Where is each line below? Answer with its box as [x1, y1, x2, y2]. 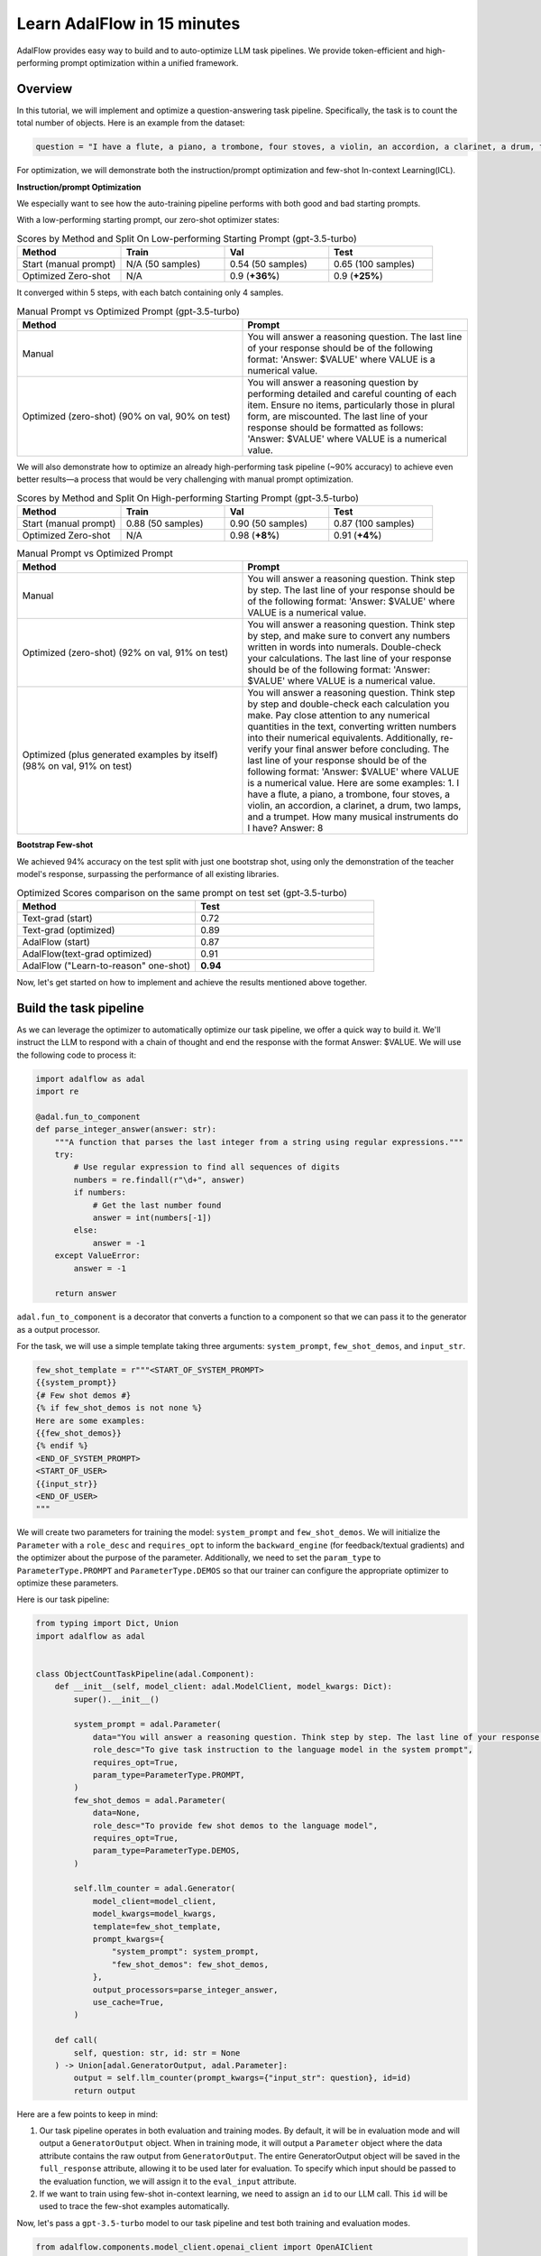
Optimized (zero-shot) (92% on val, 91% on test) [22, 646, 229, 659]
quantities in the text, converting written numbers [247, 720, 457, 733]
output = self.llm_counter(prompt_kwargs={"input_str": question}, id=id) [73, 2073, 412, 2084]
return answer [54, 1289, 117, 1299]
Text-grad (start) [22, 911, 94, 924]
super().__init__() [73, 1694, 160, 1705]
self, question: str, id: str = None [73, 2048, 241, 2057]
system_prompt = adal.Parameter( [73, 1719, 222, 1730]
